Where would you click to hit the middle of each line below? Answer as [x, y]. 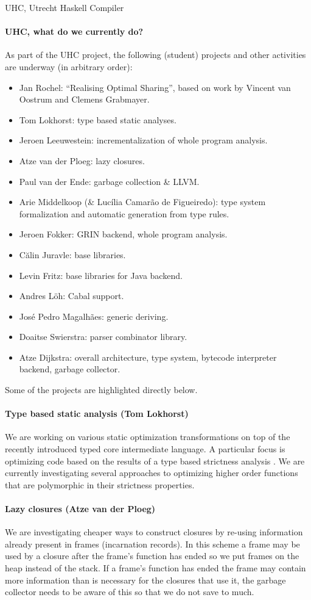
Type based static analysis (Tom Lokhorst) [97, 414]
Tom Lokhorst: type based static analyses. [98, 119]
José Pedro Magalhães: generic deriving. [94, 316]
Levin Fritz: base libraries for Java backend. [101, 275]
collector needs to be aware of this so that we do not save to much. [130, 592]
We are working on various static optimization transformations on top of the [148, 437]
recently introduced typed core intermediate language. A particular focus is [145, 449]
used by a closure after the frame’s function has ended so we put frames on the [152, 556]
